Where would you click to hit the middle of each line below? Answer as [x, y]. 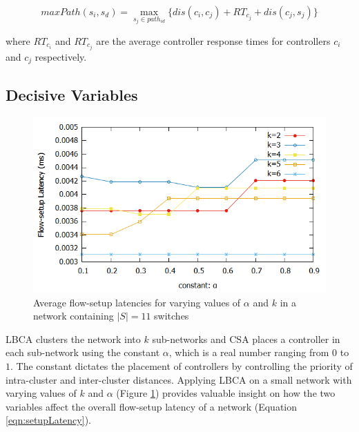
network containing [74, 316]
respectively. [61, 56]
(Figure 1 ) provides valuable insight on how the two [226, 393]
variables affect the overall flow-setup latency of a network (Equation [152, 406]
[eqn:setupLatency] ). [48, 420]
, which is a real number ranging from [249, 352]
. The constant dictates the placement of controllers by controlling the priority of [182, 365]
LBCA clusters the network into [73, 338]
